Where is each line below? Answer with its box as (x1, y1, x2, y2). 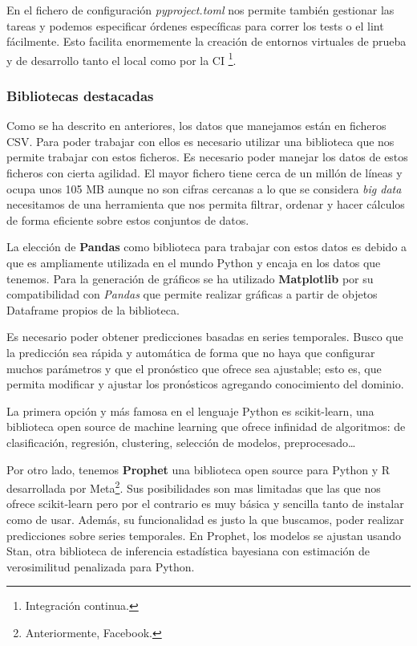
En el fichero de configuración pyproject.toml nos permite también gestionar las (6, 2, 395, 18)
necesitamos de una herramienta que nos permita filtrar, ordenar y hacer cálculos (6, 196, 405, 213)
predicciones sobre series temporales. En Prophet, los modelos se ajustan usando (6, 526, 402, 543)
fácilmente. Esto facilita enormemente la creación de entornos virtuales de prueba (6, 33, 407, 50)
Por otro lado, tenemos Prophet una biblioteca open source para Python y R (6, 461, 391, 477)
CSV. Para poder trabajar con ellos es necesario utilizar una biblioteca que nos (6, 132, 395, 149)
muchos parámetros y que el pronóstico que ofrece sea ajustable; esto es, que (6, 360, 382, 376)
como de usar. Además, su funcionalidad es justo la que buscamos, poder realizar (6, 510, 404, 527)
